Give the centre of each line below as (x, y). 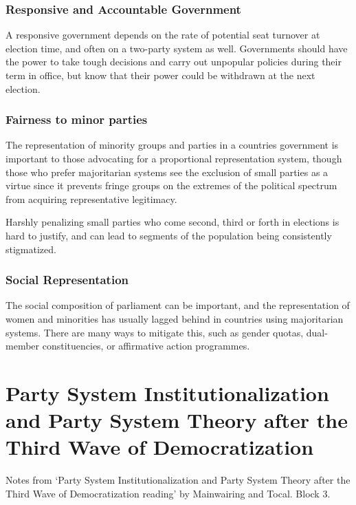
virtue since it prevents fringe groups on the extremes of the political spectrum (171, 185)
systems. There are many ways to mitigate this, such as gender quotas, (155, 332)
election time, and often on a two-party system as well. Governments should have (177, 48)
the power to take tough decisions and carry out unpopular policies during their (174, 62)
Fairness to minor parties (77, 119)
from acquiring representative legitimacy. (91, 198)
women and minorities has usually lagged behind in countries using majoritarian (175, 318)
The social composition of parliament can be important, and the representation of (178, 305)
